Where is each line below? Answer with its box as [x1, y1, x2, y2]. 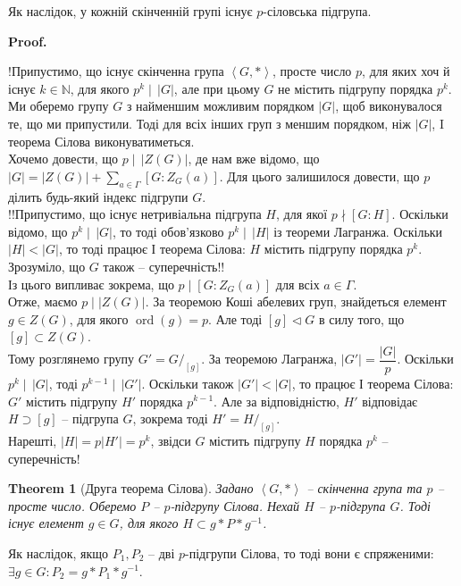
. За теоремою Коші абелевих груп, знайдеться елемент [145, 292, 447, 311]
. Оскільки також [141, 373, 234, 392]
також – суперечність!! [103, 256, 225, 275]
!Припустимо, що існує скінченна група [8, 62, 224, 80]
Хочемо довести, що [8, 149, 119, 168]
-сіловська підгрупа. [263, 2, 372, 20]
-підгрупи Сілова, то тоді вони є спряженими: [185, 543, 434, 562]
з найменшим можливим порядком [126, 96, 314, 115]
